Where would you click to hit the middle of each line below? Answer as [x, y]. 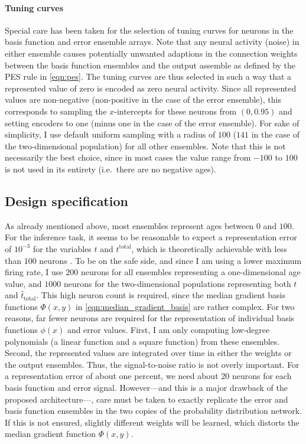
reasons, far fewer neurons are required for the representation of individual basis [150, 318]
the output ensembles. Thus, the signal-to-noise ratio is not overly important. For [152, 364]
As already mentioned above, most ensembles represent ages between [129, 225]
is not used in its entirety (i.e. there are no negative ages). [110, 169]
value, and [23, 283]
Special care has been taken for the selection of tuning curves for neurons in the [149, 30]
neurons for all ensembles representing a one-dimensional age [191, 272]
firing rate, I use [34, 272]
